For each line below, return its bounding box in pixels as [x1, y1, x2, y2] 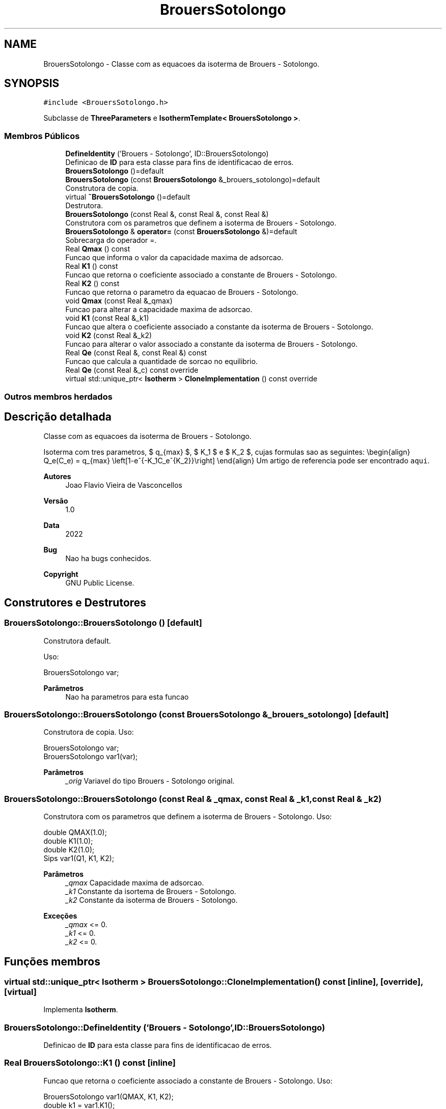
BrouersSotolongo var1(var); [43, 752, 138, 761]
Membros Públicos [4, 130, 80, 141]
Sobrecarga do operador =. [65, 236, 157, 245]
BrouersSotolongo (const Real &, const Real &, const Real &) [65, 210, 269, 219]
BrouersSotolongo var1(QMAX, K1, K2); [43, 1092, 174, 1101]
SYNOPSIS [4, 77, 60, 90]
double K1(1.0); [43, 837, 93, 846]
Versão [43, 496, 68, 506]
